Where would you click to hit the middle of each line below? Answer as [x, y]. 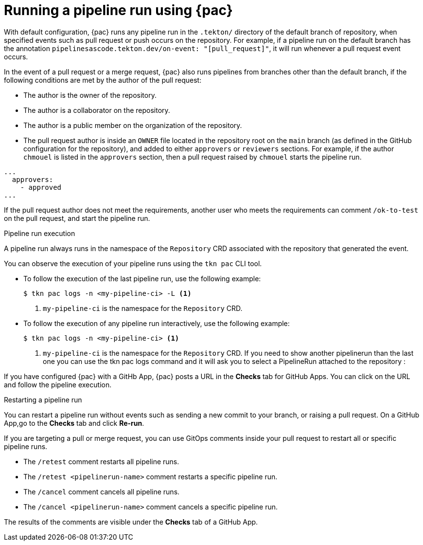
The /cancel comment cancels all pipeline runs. [102, 491]
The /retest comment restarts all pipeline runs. [101, 461]
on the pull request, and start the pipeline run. [77, 218]
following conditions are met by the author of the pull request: [103, 80]
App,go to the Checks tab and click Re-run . [74, 423]
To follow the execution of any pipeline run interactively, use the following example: [157, 323]
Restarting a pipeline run [43, 400]
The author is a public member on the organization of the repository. [133, 125]
